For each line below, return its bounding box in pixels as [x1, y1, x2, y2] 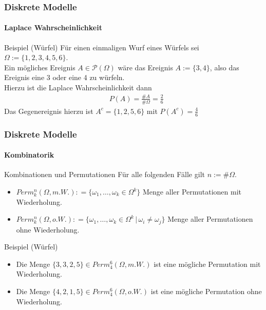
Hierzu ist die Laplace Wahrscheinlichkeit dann [4, 82, 152, 93]
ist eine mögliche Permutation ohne [150, 286, 262, 297]
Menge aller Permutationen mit [143, 186, 242, 197]
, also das [210, 62, 239, 72]
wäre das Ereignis [118, 62, 173, 72]
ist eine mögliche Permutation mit [154, 258, 261, 269]
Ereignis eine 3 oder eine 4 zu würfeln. [4, 72, 125, 83]
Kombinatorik [4, 149, 54, 160]
